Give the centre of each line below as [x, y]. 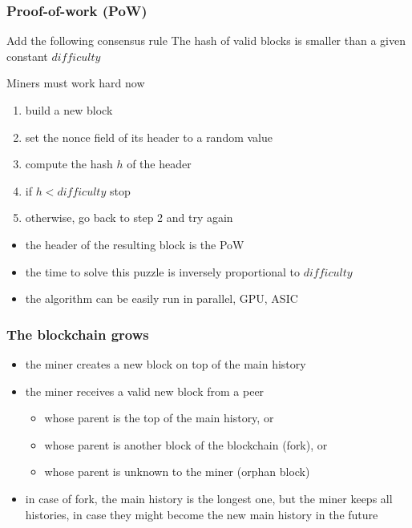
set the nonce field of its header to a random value [149, 137]
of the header [159, 164]
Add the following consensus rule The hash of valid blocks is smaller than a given [206, 40]
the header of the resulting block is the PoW [135, 244]
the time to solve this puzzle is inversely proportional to [163, 271]
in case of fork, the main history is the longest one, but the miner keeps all [209, 498]
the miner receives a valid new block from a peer [145, 391]
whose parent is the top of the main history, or [159, 418]
